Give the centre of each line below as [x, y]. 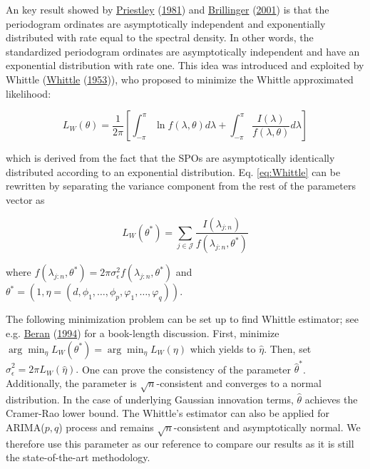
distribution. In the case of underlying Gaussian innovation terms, [150, 399]
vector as [25, 199]
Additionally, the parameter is [71, 382]
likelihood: [29, 93]
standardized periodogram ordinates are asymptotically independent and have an [183, 51]
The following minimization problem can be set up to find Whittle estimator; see [182, 319]
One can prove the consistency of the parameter [186, 369]
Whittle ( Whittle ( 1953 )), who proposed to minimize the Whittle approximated [180, 79]
